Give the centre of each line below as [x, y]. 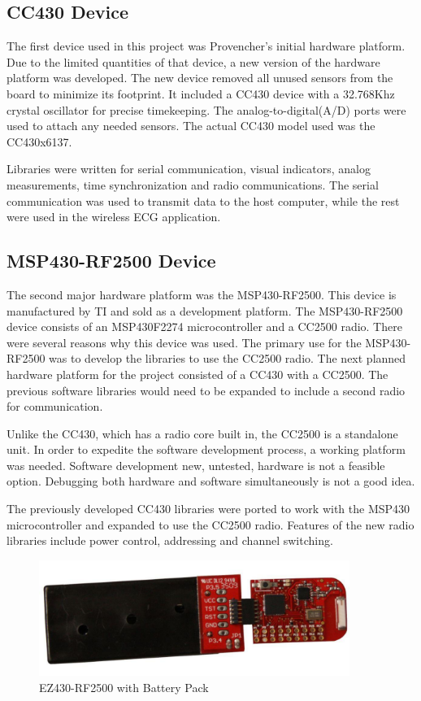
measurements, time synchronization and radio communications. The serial [193, 184]
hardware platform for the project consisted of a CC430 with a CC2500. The [197, 374]
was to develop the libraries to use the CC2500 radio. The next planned [228, 358]
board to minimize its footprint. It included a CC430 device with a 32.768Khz [201, 93]
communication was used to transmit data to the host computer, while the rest [203, 200]
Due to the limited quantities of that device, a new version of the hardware [193, 61]
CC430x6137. [39, 141]
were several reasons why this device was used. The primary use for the [184, 342]
